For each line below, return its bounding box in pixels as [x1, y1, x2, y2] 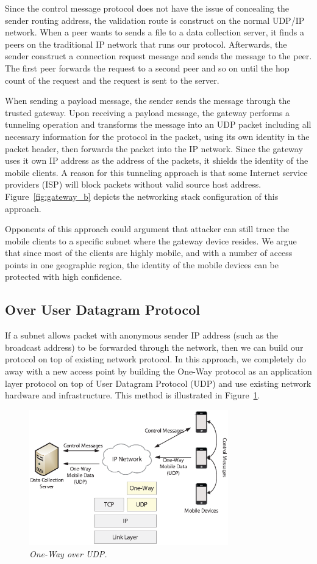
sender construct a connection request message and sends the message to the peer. [5, 49, 312, 62]
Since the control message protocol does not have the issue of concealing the [5, 2, 289, 14]
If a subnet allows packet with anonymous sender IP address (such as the [5, 329, 279, 342]
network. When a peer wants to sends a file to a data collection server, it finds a [5, 26, 304, 38]
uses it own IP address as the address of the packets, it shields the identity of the [5, 154, 308, 167]
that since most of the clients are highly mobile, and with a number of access [5, 246, 293, 259]
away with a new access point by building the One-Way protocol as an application [5, 365, 312, 378]
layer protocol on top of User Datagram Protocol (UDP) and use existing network [5, 376, 312, 389]
